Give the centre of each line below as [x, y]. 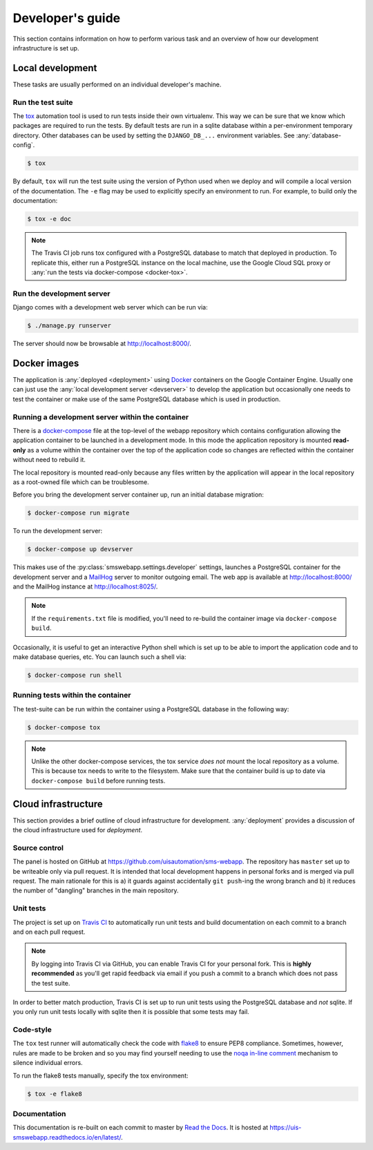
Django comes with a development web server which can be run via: [110, 307]
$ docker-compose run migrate [78, 513]
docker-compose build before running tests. [98, 780]
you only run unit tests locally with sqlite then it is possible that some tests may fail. [131, 1012]
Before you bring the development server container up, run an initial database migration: [138, 495]
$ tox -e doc [49, 219]
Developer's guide [67, 18]
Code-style [32, 1030]
